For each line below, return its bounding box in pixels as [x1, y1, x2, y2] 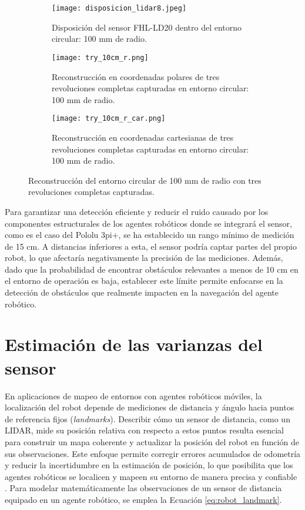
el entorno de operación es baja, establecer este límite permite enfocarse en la [5, 274, 283, 287]
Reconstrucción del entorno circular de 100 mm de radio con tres [28, 174, 262, 186]
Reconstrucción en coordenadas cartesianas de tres [52, 131, 234, 143]
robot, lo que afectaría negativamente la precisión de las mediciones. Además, [5, 251, 283, 264]
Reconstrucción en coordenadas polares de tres [52, 70, 220, 82]
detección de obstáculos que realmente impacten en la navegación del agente [5, 286, 279, 299]
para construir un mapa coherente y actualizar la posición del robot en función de [5, 435, 299, 448]
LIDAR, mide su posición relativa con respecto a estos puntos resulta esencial [5, 424, 284, 436]
